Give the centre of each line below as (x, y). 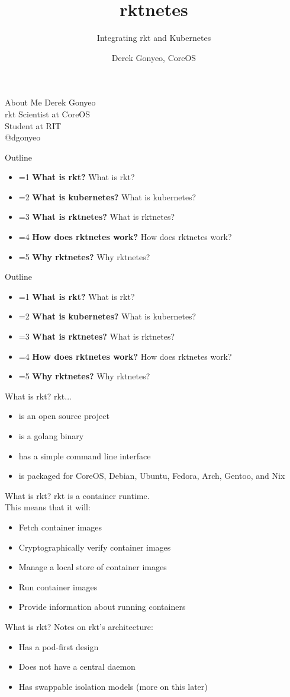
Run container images (58, 586)
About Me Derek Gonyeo (50, 102)
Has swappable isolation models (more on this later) (113, 686)
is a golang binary (51, 436)
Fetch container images (60, 527)
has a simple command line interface (85, 455)
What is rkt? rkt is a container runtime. (77, 495)
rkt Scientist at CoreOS (48, 113)
